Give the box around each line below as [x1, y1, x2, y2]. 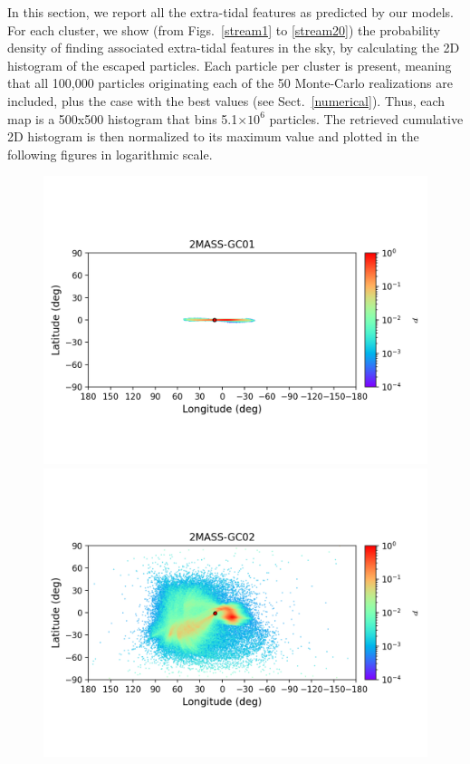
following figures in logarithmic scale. [7, 144, 213, 163]
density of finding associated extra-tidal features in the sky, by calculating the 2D [7, 38, 460, 57]
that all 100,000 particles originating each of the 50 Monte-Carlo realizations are [7, 73, 453, 92]
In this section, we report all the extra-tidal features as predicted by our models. [7, 3, 454, 21]
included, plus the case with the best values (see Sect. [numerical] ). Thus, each [7, 91, 446, 110]
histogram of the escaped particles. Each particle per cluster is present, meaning [7, 55, 452, 74]
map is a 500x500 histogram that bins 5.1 [7, 109, 238, 128]
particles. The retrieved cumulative [269, 109, 464, 128]
